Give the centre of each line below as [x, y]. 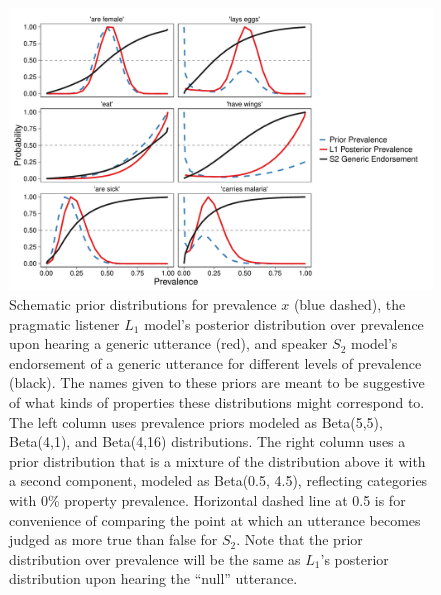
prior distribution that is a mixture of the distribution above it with [217, 460]
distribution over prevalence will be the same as [155, 558]
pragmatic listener [64, 323]
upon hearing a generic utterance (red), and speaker [168, 343]
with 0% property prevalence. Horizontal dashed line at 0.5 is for [207, 499]
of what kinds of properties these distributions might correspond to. [217, 401]
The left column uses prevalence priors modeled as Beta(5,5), [196, 421]
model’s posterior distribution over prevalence [284, 323]
